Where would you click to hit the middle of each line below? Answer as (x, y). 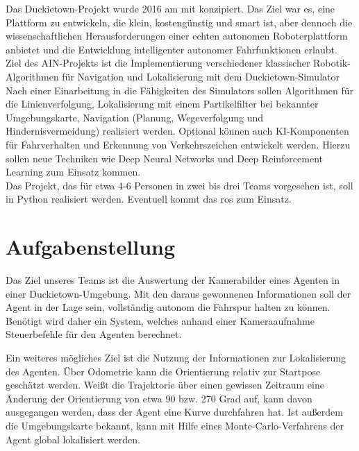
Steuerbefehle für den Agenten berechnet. (94, 334)
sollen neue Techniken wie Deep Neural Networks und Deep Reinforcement (164, 158)
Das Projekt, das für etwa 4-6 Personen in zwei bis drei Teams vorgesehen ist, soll (179, 185)
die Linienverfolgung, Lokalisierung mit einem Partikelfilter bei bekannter (162, 104)
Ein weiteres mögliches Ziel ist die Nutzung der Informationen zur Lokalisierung (176, 357)
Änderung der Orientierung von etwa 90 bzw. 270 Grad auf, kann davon (159, 398)
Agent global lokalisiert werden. (73, 439)
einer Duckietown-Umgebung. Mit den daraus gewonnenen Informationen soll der (178, 293)
